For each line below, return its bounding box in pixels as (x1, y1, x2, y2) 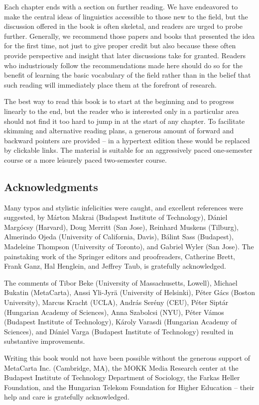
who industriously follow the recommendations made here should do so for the (4, 60, 243, 70)
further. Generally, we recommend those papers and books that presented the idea (4, 30, 255, 41)
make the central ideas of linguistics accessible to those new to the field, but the (4, 11, 248, 21)
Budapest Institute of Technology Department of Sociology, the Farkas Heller (4, 372, 240, 383)
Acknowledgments (4, 179, 98, 194)
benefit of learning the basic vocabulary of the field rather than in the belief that (4, 70, 251, 80)
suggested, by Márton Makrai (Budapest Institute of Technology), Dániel (4, 212, 228, 222)
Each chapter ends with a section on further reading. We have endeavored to (4, 1, 238, 11)
